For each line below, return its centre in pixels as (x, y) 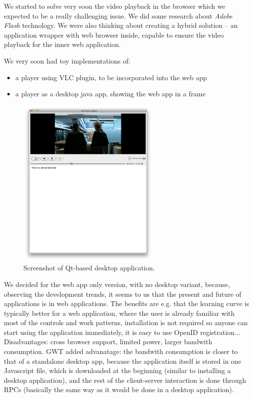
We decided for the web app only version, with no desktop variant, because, (117, 284)
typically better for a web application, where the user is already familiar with (119, 313)
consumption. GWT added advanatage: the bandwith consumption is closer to (121, 351)
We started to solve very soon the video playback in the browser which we (115, 6)
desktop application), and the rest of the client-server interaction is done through (125, 380)
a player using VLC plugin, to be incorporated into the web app (111, 77)
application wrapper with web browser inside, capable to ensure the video (114, 34)
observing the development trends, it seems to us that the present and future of (123, 294)
